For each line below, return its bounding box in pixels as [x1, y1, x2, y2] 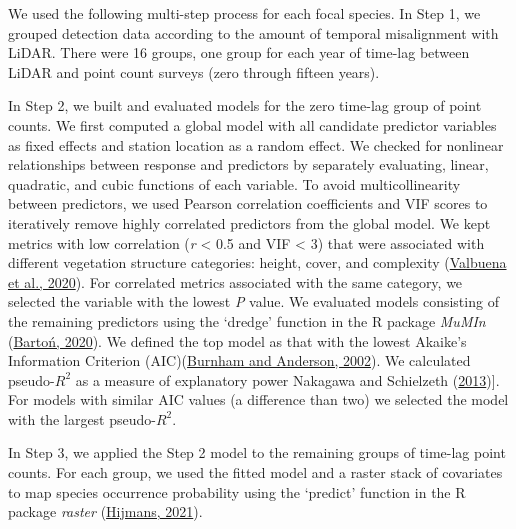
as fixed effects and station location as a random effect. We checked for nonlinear [8, 134, 504, 155]
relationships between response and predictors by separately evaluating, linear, [8, 154, 489, 175]
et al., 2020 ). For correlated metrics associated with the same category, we [8, 271, 463, 292]
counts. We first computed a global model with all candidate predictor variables [8, 114, 497, 135]
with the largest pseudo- [8, 408, 156, 429]
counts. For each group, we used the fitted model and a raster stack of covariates [8, 462, 503, 483]
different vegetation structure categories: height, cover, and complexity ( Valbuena [8, 252, 507, 273]
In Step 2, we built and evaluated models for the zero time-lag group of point [8, 95, 482, 116]
